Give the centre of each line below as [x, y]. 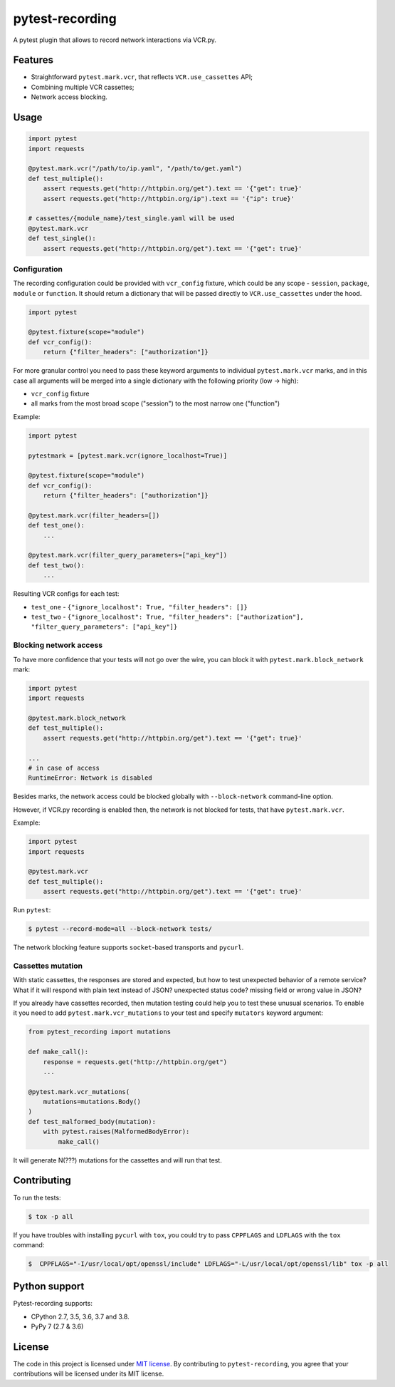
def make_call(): [58, 1052]
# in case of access [64, 768]
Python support [49, 1287]
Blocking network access [58, 645]
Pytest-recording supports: [53, 1304]
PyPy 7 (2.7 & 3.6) [57, 1326]
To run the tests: [37, 1197]
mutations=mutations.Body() [92, 1102]
